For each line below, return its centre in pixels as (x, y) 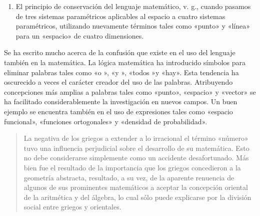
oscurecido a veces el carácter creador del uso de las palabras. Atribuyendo (118, 82)
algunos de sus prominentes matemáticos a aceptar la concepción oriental (136, 187)
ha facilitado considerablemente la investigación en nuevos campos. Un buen (121, 101)
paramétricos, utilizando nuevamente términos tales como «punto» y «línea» (133, 26)
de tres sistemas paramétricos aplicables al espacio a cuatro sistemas (120, 16)
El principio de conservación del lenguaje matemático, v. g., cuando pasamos (133, 6)
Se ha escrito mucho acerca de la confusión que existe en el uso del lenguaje (120, 52)
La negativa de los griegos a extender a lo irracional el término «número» (136, 138)
